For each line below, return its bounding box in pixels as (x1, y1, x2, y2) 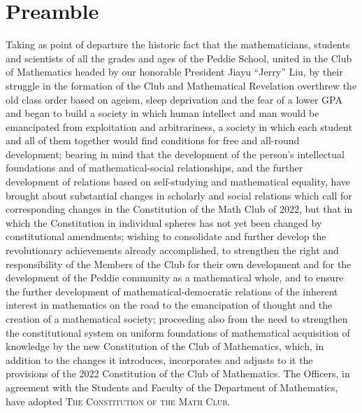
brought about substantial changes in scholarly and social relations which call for (6, 188, 352, 202)
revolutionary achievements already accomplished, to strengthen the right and (6, 243, 339, 258)
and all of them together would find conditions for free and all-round (6, 133, 300, 148)
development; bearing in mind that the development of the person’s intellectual (6, 146, 345, 161)
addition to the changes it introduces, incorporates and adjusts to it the (6, 352, 313, 367)
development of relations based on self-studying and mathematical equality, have (6, 174, 351, 189)
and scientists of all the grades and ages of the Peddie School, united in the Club (6, 50, 352, 65)
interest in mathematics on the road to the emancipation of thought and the (6, 297, 333, 312)
